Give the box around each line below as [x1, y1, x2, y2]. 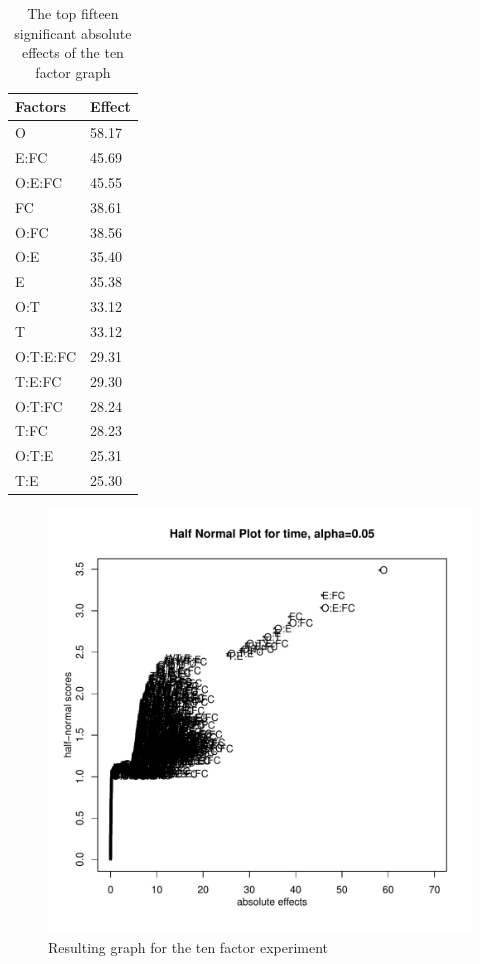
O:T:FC [15, 395, 63, 416]
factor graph [35, 61, 111, 82]
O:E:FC [15, 171, 63, 192]
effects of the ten [21, 42, 124, 63]
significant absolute [14, 22, 132, 43]
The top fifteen [27, 3, 119, 23]
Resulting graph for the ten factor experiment [48, 936, 329, 957]
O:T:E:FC [15, 345, 77, 366]
